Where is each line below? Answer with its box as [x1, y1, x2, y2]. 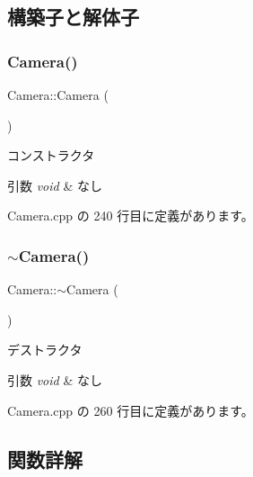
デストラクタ [7, 340, 83, 359]
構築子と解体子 [7, 3, 139, 31]
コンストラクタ [7, 146, 95, 165]
